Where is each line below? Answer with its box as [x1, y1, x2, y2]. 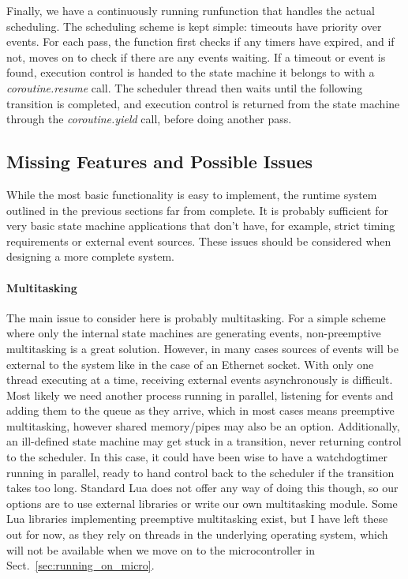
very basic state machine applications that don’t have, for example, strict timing [6, 217, 395, 234]
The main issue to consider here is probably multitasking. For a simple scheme [6, 309, 386, 325]
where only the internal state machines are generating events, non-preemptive [6, 325, 381, 341]
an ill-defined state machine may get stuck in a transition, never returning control [6, 433, 402, 449]
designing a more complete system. [6, 248, 174, 265]
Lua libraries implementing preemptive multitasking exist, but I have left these [6, 510, 388, 527]
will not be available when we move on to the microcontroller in [6, 541, 315, 558]
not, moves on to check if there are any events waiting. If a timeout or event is [6, 48, 386, 65]
